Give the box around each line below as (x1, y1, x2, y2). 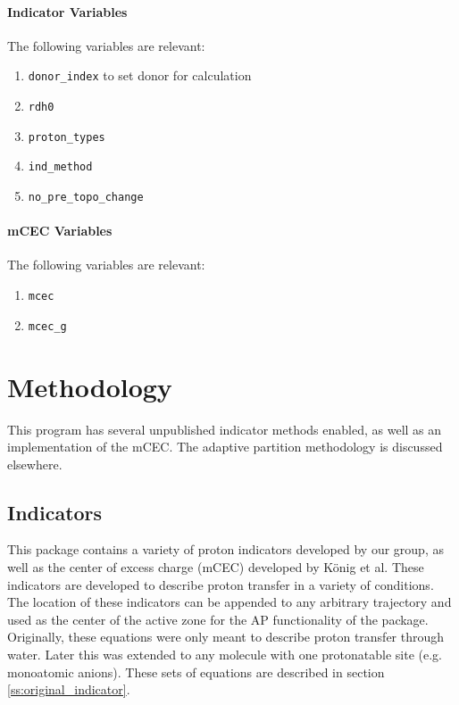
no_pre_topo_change (28, 191, 144, 204)
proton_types (28, 130, 105, 144)
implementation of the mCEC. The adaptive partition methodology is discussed (7, 437, 443, 456)
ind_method (28, 161, 93, 174)
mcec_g (28, 319, 67, 333)
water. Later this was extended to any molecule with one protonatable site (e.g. (7, 645, 443, 664)
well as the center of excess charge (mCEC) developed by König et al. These (7, 558, 424, 576)
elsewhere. (7, 454, 63, 473)
